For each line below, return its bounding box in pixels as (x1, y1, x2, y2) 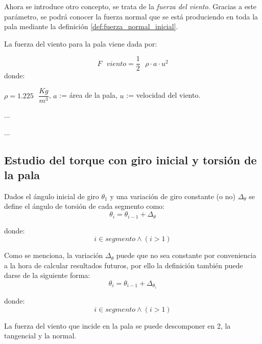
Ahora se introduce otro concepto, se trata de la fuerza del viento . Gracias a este (4, 1, 257, 11)
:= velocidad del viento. (126, 90, 201, 100)
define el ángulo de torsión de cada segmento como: (4, 201, 164, 211)
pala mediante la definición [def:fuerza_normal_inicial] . (4, 21, 178, 32)
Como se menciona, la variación (4, 250, 103, 261)
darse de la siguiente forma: (4, 270, 90, 281)
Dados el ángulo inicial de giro (4, 190, 99, 201)
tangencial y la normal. (4, 330, 77, 341)
